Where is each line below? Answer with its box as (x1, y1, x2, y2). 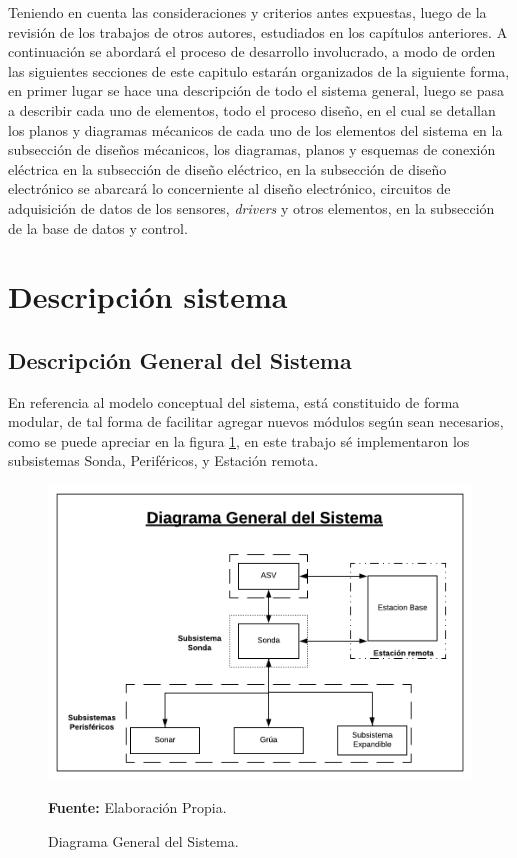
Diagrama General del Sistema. (48, 830, 239, 851)
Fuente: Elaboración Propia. (48, 797, 227, 818)
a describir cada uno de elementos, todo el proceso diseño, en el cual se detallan (8, 99, 496, 120)
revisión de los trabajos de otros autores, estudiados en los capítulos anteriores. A (8, 21, 508, 42)
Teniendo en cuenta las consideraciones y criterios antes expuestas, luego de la (8, 2, 487, 22)
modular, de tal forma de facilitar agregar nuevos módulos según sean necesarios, (8, 411, 504, 432)
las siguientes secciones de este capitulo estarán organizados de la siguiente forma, (8, 60, 510, 81)
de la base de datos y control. (8, 217, 188, 238)
